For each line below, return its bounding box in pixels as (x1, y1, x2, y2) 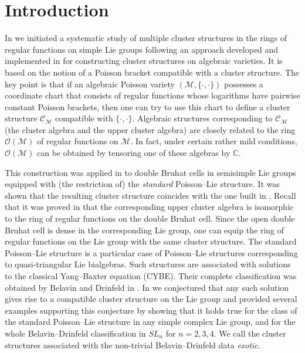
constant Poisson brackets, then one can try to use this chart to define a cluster (5, 100, 290, 113)
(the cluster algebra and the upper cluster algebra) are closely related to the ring (5, 123, 296, 135)
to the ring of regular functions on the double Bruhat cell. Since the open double (5, 212, 295, 225)
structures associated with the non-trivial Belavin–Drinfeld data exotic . (5, 338, 260, 351)
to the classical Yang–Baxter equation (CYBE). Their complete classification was (5, 270, 297, 281)
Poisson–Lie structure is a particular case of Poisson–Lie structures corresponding (5, 246, 298, 259)
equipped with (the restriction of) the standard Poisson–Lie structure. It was (5, 178, 280, 190)
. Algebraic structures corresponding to (132, 112, 273, 124)
